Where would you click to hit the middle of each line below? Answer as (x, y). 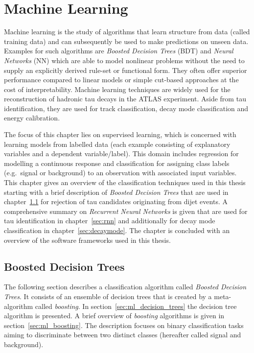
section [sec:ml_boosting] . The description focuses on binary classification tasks (124, 325)
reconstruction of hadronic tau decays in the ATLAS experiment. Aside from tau (125, 99)
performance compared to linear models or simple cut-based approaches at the (121, 80)
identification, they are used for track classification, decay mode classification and (126, 108)
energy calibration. (32, 118)
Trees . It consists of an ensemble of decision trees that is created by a (108, 296)
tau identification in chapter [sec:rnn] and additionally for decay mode (110, 221)
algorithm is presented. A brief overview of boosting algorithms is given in (114, 316)
